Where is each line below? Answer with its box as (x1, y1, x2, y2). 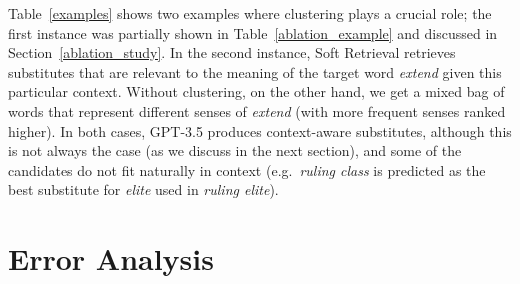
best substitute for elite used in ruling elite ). (8, 179, 279, 200)
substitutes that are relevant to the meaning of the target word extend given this (8, 61, 502, 82)
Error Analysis (8, 238, 214, 279)
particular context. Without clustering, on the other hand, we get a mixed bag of (8, 81, 505, 102)
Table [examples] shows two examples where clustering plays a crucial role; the (8, 3, 492, 23)
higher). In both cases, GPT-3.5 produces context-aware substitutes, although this (8, 120, 512, 141)
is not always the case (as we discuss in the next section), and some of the (8, 140, 462, 161)
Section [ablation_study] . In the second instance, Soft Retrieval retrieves (8, 42, 456, 63)
